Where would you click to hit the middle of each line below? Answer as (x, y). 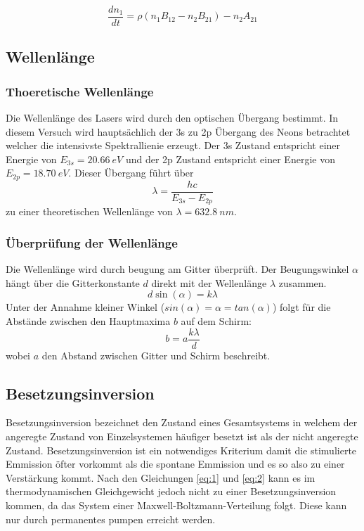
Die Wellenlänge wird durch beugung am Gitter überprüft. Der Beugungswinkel (177, 269)
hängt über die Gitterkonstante (73, 282)
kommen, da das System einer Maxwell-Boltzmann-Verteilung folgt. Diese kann (176, 505)
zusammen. (303, 282)
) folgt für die (301, 307)
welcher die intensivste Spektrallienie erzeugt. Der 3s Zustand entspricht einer (173, 145)
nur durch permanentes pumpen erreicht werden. (111, 519)
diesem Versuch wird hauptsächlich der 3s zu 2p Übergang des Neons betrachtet (178, 131)
